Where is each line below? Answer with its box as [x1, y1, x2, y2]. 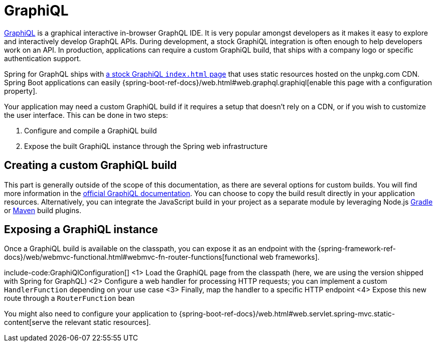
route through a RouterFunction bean [4, 294, 135, 303]
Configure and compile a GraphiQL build [24, 126, 157, 135]
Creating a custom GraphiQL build [4, 159, 177, 172]
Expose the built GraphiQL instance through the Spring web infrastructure [24, 141, 268, 150]
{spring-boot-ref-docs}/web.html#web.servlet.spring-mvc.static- [179, 309, 395, 318]
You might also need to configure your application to [4, 309, 177, 318]
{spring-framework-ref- [318, 244, 396, 253]
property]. [4, 86, 38, 95]
